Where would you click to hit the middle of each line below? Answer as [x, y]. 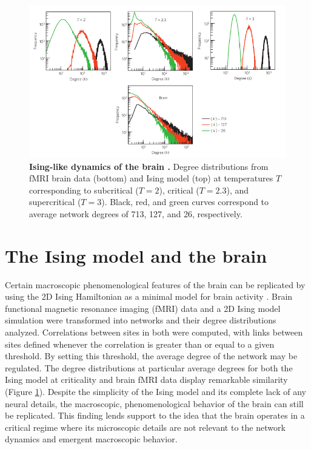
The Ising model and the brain [136, 255]
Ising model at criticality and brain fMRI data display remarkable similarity [146, 380]
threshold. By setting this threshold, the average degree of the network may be [151, 356]
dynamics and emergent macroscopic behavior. [91, 439]
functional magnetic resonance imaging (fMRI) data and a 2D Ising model [143, 308]
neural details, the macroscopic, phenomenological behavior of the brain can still [154, 403]
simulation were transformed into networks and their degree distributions [141, 320]
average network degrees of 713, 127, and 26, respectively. [136, 213]
